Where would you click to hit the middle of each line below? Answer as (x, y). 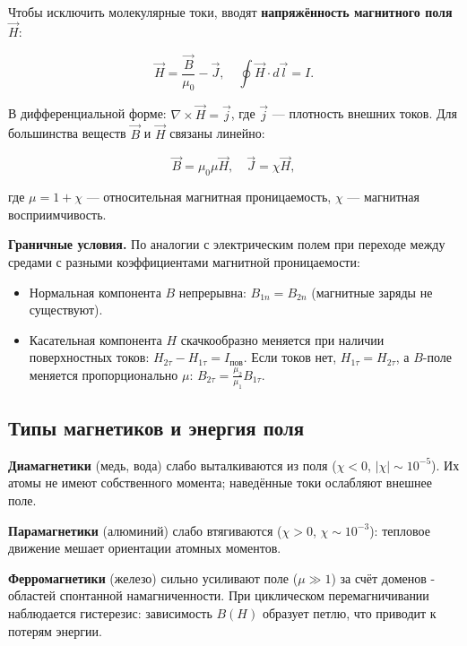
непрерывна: (212, 292)
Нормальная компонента (95, 292)
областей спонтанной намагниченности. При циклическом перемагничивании (219, 595)
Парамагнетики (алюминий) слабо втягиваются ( (145, 530)
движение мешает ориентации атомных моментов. (145, 548)
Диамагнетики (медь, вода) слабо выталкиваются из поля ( (173, 465)
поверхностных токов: (89, 357)
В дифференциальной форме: (87, 113)
